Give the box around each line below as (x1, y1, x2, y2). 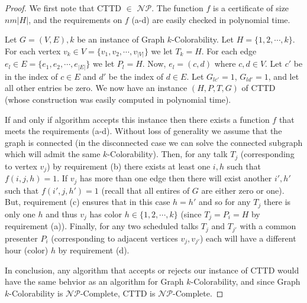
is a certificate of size (212, 2, 289, 14)
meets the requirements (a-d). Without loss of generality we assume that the (5, 125, 282, 137)
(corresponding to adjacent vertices (51, 232, 178, 244)
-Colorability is (9, 286, 63, 299)
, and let (268, 70, 299, 82)
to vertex (5, 159, 37, 172)
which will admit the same (5, 148, 101, 160)
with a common (240, 220, 296, 232)
